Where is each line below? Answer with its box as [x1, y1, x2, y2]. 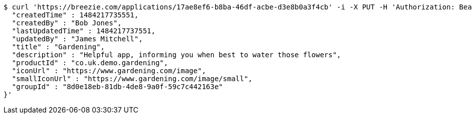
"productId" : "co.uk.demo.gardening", [12, 59, 168, 67]
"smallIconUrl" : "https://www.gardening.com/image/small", [12, 75, 253, 83]
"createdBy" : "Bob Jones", [12, 19, 122, 27]
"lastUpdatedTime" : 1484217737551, [12, 27, 156, 35]
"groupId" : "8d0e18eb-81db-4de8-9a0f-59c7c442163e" [12, 83, 223, 91]
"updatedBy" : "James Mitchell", [12, 35, 143, 43]
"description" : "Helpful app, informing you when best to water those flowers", [12, 51, 341, 59]
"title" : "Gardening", [12, 43, 105, 51]
